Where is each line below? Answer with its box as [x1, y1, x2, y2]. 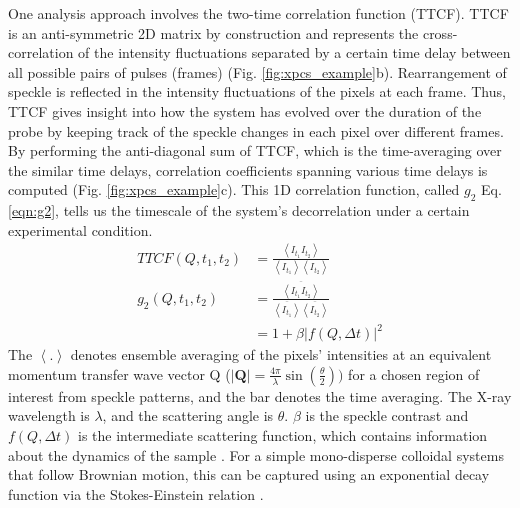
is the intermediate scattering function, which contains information [78, 425, 488, 446]
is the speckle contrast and [305, 405, 469, 426]
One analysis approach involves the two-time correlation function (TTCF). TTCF [8, 3, 509, 23]
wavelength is [8, 405, 90, 426]
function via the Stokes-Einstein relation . [8, 483, 264, 504]
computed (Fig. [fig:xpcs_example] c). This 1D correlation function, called [8, 179, 460, 200]
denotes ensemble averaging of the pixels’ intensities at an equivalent [70, 344, 492, 365]
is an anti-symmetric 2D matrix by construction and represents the [8, 22, 419, 43]
